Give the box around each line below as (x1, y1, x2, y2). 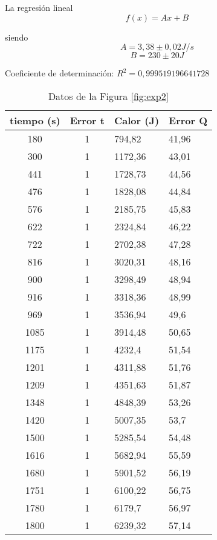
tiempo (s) (10, 113, 60, 127)
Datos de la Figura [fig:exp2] (48, 88, 169, 103)
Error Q (169, 113, 208, 127)
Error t (70, 113, 105, 127)
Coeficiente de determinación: (5, 67, 114, 79)
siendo (5, 30, 28, 43)
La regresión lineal (5, 1, 73, 13)
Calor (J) (114, 113, 160, 127)
